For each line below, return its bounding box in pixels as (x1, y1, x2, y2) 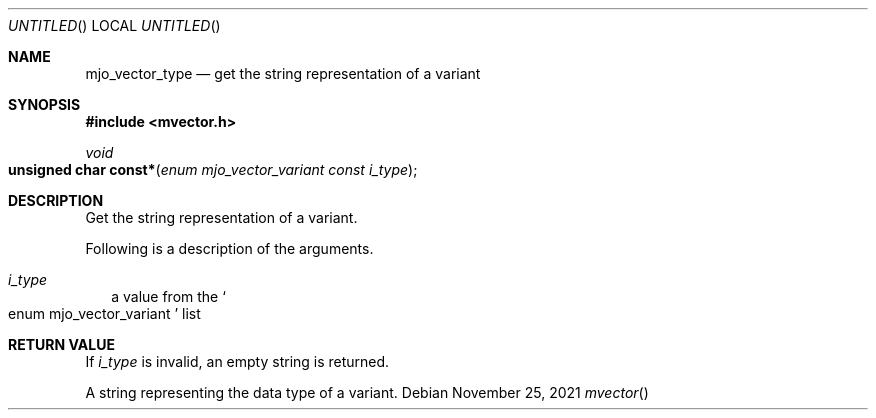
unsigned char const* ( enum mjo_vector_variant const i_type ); (8, 161, 418, 178)
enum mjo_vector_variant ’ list (8, 305, 201, 322)
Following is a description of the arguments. (85, 240, 374, 257)
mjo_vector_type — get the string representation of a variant (85, 65, 481, 82)
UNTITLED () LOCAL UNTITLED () (8, 17, 221, 34)
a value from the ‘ (111, 288, 226, 305)
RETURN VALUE (8, 336, 115, 353)
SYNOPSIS (8, 96, 81, 113)
